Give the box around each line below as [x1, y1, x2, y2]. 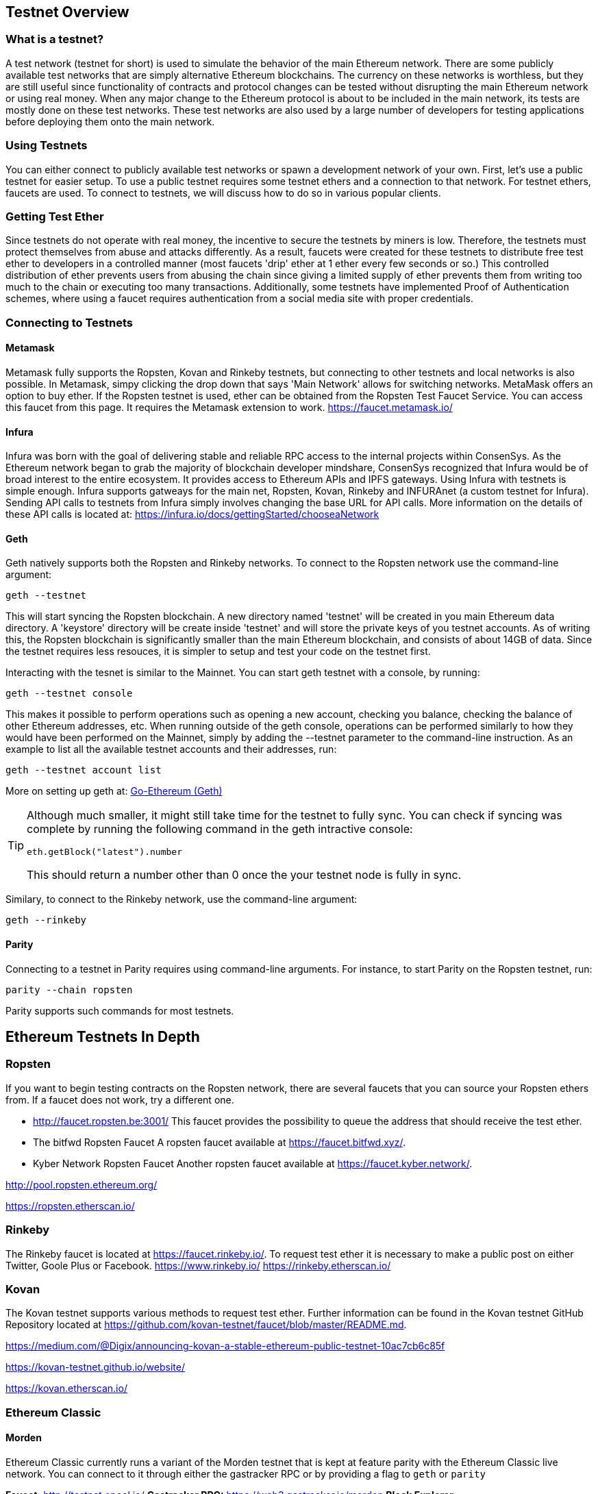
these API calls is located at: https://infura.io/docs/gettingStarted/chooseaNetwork [5, 508, 379, 521]
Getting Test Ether [5, 209, 104, 223]
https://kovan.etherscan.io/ [5, 1382, 127, 1395]
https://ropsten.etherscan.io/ [5, 1199, 135, 1212]
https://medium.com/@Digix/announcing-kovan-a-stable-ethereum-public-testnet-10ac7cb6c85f [5, 1340, 445, 1352]
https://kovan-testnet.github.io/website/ [5, 1361, 185, 1373]
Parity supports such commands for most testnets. [5, 1004, 234, 1017]
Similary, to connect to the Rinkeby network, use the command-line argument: [5, 893, 358, 906]
